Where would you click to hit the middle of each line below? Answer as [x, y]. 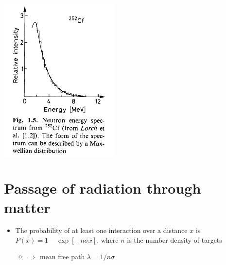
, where [108, 240]
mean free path [62, 256]
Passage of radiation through [103, 188]
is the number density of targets [174, 240]
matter [27, 207]
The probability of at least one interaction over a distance [101, 230]
